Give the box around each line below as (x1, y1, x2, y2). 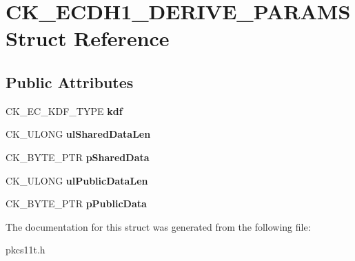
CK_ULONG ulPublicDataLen (6, 173, 148, 187)
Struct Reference (6, 24, 170, 52)
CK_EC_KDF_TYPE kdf (6, 103, 123, 118)
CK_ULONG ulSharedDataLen (6, 127, 151, 141)
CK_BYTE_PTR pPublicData (6, 196, 147, 211)
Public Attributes (6, 71, 134, 92)
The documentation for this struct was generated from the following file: (6, 219, 311, 233)
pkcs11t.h (6, 242, 45, 257)
